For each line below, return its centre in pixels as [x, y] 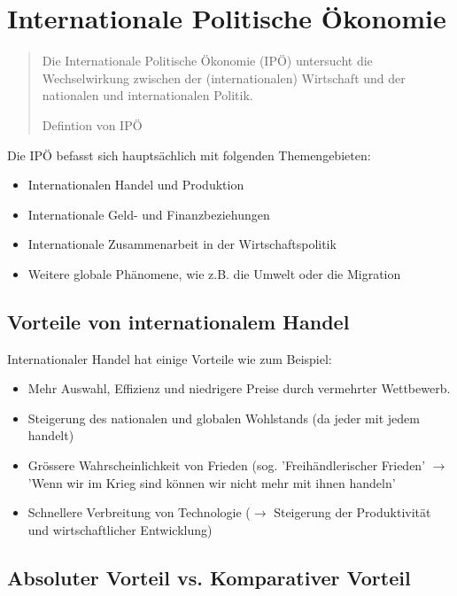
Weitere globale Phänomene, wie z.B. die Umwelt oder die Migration [214, 273]
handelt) [51, 435]
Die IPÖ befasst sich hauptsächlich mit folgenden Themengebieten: [189, 155]
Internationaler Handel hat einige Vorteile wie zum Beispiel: [170, 358]
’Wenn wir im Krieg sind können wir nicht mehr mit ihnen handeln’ [212, 482]
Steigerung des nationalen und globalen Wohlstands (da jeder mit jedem [224, 418]
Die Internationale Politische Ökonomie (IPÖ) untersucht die [207, 61]
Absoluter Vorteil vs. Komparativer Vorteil [209, 577]
